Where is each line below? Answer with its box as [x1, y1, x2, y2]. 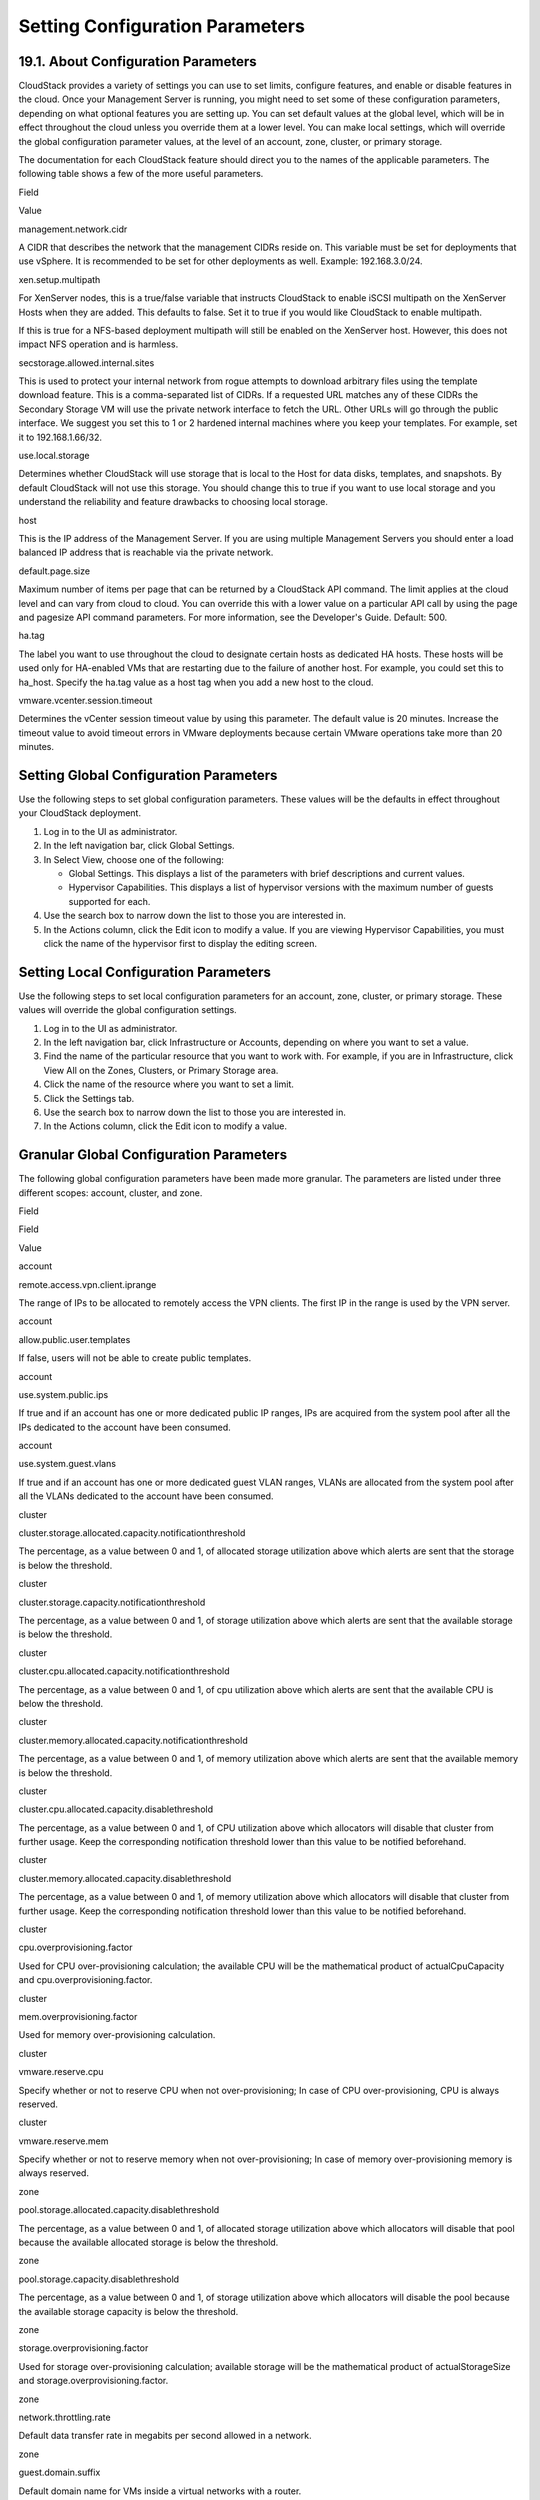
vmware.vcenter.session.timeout [18, 694, 153, 706]
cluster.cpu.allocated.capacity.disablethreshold [18, 1803, 214, 1815]
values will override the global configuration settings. [18, 1004, 237, 1016]
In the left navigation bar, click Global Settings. [43, 840, 235, 852]
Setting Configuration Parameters [18, 15, 305, 37]
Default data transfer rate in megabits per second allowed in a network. [18, 2430, 312, 2442]
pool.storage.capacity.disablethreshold [18, 2273, 180, 2285]
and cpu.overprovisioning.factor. [18, 1974, 153, 1986]
